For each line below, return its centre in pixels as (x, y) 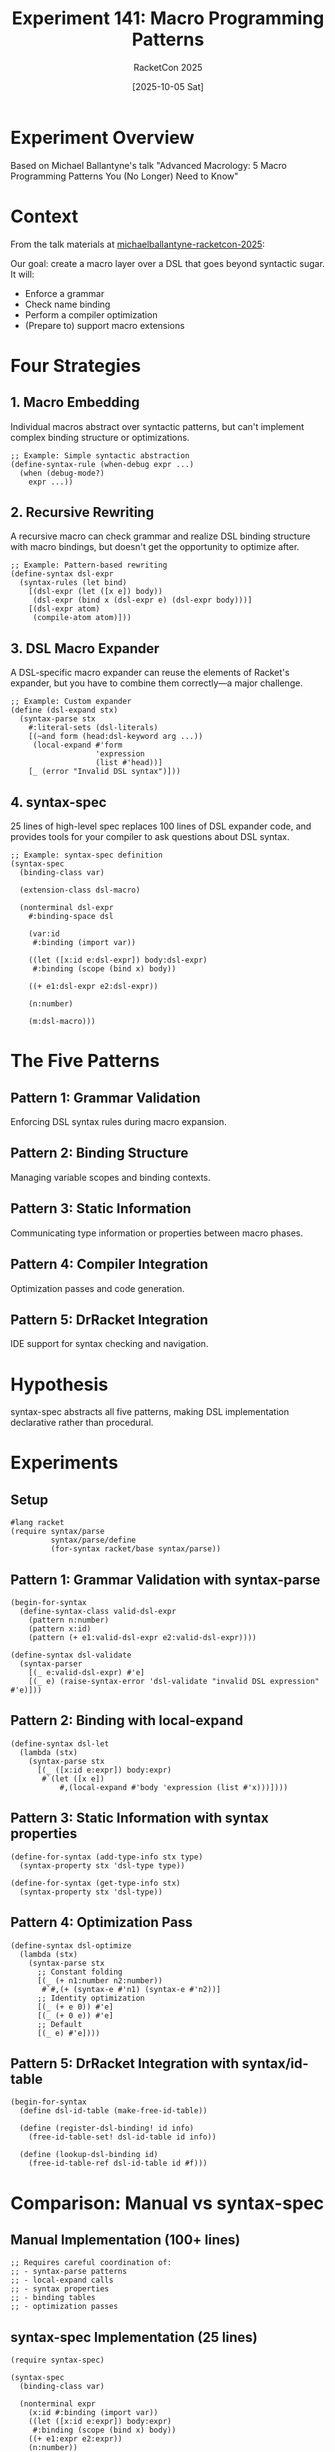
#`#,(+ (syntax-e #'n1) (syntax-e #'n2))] (131, 1989)
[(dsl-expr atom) (64, 609)
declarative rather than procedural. (82, 1423)
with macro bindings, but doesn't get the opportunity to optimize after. (155, 547)
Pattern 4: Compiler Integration (109, 1264)
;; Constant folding (79, 1972)
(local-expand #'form (77, 745)
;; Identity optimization (90, 1998)
